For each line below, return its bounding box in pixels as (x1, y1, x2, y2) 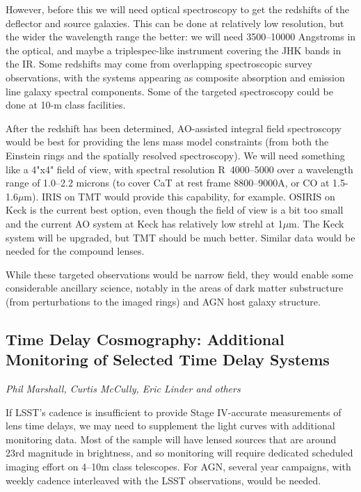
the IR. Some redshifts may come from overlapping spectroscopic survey (6, 56, 312, 71)
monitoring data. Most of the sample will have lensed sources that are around (6, 431, 337, 446)
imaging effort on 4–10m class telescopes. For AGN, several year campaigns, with (6, 459, 351, 474)
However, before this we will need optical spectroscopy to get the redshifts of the (6, 2, 349, 16)
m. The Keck (289, 216, 344, 230)
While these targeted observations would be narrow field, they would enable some (6, 267, 353, 281)
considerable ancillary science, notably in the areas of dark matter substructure (6, 280, 344, 295)
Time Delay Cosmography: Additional (6, 328, 284, 349)
